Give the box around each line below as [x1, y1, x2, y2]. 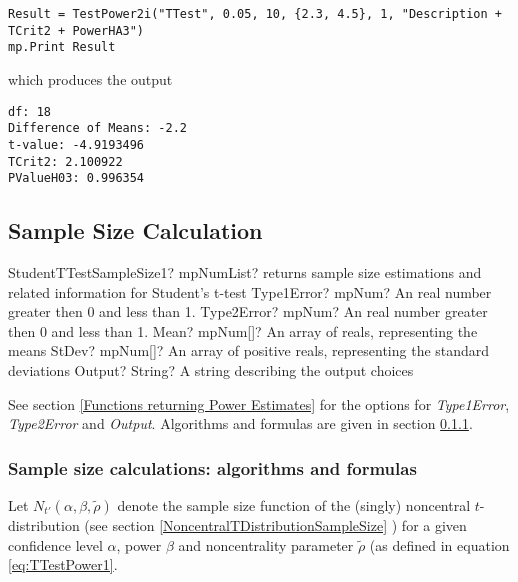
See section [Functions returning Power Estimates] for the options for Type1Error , [8, 393, 510, 414]
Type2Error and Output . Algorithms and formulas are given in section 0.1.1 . [8, 413, 473, 434]
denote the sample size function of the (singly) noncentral [117, 495, 471, 516]
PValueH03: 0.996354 [8, 171, 145, 186]
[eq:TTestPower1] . [8, 554, 118, 575]
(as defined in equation [369, 534, 510, 555]
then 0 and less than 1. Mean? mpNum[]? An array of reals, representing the [8, 320, 478, 341]
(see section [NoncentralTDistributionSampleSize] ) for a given [84, 515, 467, 536]
